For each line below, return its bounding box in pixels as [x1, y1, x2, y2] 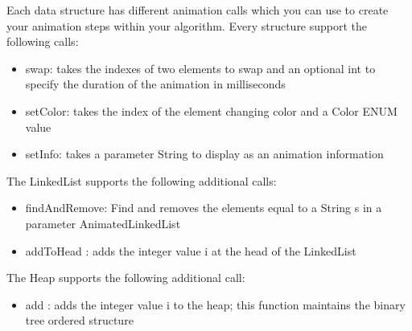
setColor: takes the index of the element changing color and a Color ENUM [25, 102, 398, 119]
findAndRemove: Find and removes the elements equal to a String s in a [25, 199, 382, 216]
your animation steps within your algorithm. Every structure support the [6, 17, 368, 34]
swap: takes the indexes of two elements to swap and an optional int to [25, 59, 376, 76]
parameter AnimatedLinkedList [25, 215, 181, 231]
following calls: [6, 33, 79, 50]
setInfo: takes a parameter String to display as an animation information [25, 145, 384, 162]
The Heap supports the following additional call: [6, 269, 245, 286]
